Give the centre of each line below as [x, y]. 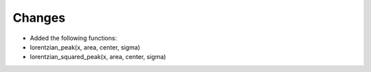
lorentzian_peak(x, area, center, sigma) [85, 47]
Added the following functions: [73, 38]
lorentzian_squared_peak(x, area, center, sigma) [98, 57]
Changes [39, 18]
